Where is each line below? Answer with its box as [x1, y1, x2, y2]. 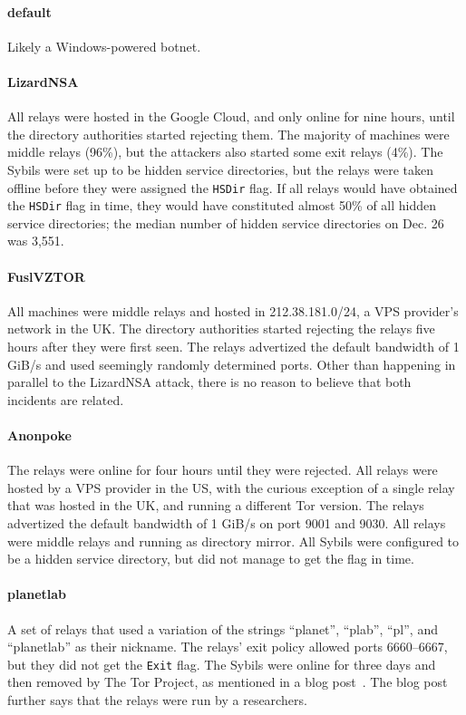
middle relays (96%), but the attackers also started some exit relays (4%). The [7, 142, 443, 161]
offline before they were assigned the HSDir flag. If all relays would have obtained [7, 178, 458, 197]
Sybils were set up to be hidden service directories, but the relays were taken [7, 159, 433, 179]
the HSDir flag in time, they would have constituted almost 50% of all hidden [7, 196, 437, 215]
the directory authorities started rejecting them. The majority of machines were [7, 124, 450, 143]
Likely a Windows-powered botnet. [7, 36, 201, 55]
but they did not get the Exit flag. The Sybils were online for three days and [7, 654, 436, 673]
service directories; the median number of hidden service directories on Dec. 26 [7, 213, 444, 232]
